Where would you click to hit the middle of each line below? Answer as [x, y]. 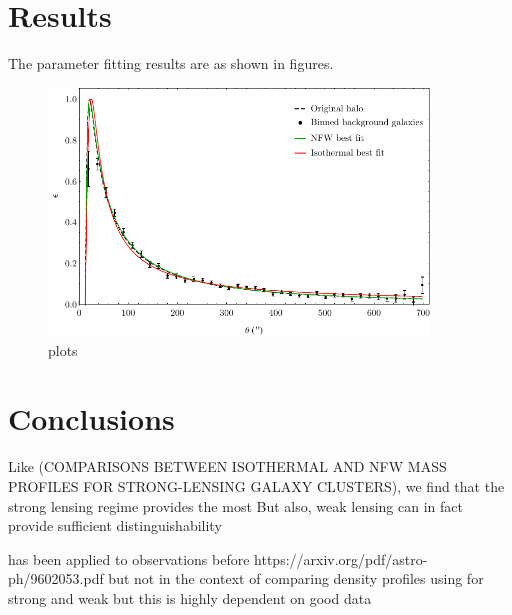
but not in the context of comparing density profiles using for [296, 578]
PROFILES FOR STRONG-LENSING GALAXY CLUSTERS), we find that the [256, 485]
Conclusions [91, 418]
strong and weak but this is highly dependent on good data [190, 597]
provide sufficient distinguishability [115, 525]
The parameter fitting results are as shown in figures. [171, 63]
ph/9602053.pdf [56, 578]
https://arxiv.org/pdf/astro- [341, 558]
